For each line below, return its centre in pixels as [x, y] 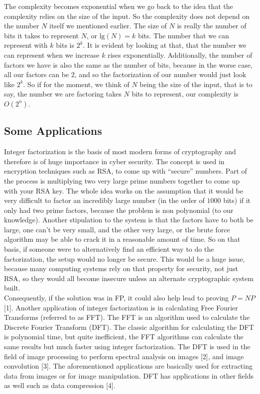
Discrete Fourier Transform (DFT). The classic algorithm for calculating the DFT [129, 327]
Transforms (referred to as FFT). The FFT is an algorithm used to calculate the [127, 317]
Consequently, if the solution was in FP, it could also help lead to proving [117, 298]
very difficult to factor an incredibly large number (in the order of [104, 200]
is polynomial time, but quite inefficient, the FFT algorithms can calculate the [124, 337]
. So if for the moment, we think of [76, 84]
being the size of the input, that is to [196, 84]
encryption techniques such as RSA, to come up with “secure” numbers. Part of [126, 171]
